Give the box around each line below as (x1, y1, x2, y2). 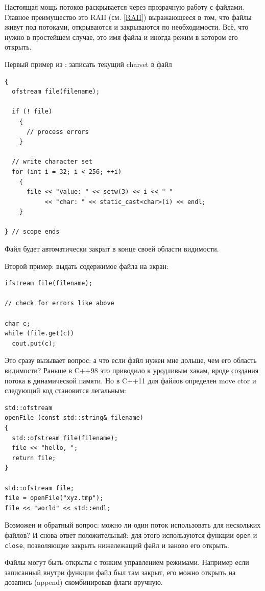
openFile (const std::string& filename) (5, 414, 144, 422)
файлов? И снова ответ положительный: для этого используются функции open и (5, 529, 257, 540)
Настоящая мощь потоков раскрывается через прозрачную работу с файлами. (5, 2, 245, 12)
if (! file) (12, 108, 53, 116)
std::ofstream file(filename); (12, 434, 118, 442)
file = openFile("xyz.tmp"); (5, 494, 104, 502)
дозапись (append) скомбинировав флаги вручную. (5, 577, 163, 587)
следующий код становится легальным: (5, 385, 126, 396)
